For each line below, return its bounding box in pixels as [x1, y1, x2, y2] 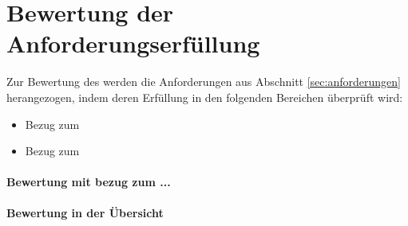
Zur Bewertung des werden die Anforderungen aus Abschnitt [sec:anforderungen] [6, 73, 401, 90]
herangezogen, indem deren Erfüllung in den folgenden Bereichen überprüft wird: [6, 88, 403, 105]
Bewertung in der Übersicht [6, 205, 164, 221]
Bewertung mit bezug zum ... [6, 173, 171, 190]
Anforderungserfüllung [6, 27, 260, 60]
